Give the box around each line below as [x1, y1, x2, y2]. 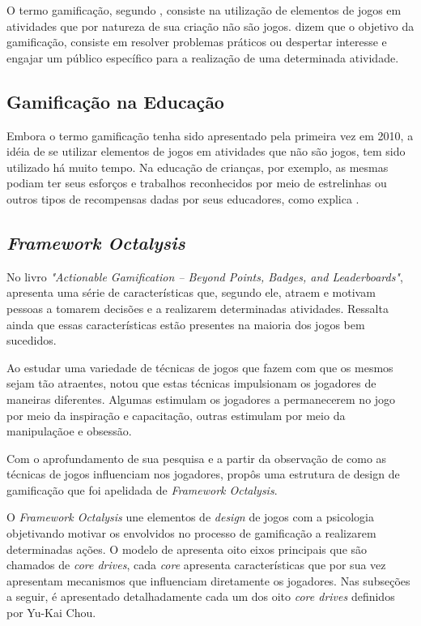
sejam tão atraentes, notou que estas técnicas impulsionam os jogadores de [6, 375, 376, 392]
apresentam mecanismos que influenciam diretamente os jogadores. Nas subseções [6, 572, 410, 589]
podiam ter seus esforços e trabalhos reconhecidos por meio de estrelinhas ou [6, 174, 387, 191]
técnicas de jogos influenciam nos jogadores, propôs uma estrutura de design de [6, 465, 400, 482]
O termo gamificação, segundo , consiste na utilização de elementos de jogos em [6, 2, 402, 18]
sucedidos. [6, 332, 57, 349]
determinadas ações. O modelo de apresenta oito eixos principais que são [6, 540, 368, 557]
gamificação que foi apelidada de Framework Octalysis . [6, 481, 278, 498]
